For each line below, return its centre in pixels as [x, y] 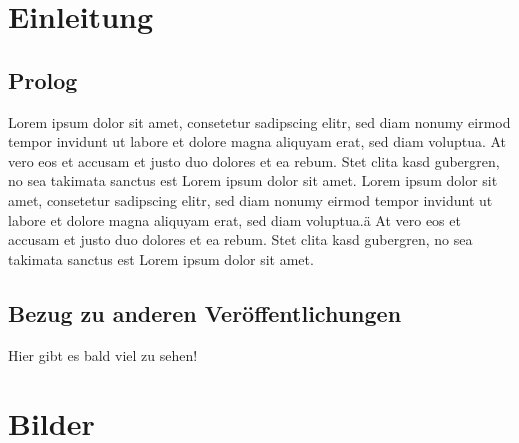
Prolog [43, 79]
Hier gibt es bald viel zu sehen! [103, 354]
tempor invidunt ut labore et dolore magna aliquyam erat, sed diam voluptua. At [257, 141]
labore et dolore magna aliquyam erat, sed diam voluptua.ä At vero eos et [234, 219]
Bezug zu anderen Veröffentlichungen [205, 312]
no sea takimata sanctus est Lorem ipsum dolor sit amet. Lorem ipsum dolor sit [253, 180]
